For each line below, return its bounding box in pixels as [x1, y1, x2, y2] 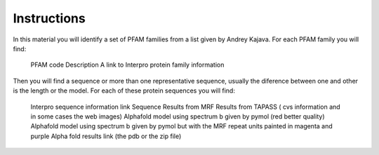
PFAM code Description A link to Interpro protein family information [30, 60, 225, 69]
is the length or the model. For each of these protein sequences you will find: [13, 86, 235, 95]
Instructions [13, 11, 86, 26]
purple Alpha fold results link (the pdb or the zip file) [30, 132, 182, 140]
